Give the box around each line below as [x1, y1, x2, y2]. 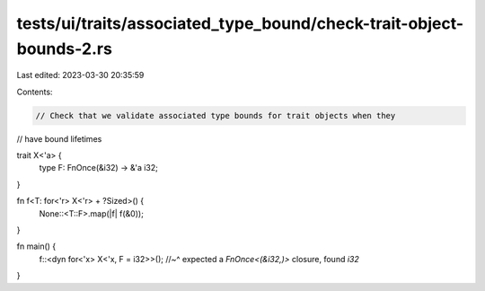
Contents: [16, 86, 53, 97]
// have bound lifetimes [16, 133, 102, 144]
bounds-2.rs [16, 39, 112, 58]
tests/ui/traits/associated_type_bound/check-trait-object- [16, 13, 464, 33]
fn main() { [16, 241, 57, 251]
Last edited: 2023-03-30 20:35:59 [16, 70, 145, 81]
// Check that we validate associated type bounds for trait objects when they [35, 110, 396, 120]
